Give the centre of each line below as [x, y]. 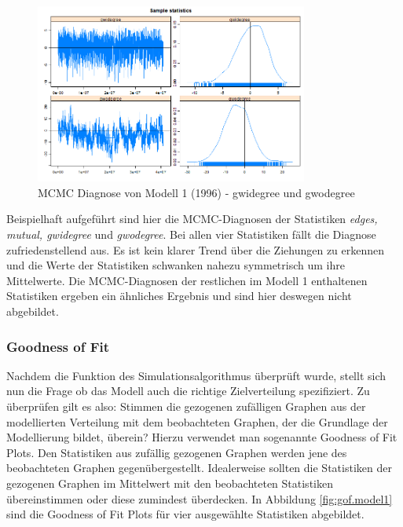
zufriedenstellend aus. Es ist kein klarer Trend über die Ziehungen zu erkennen [196, 249]
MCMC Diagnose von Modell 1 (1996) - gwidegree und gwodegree [196, 192]
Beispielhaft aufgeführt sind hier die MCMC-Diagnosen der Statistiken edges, [192, 219]
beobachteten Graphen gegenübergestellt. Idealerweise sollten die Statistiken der [199, 468]
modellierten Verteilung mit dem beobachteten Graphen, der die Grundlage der [197, 421]
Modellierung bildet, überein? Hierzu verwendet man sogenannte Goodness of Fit [202, 437]
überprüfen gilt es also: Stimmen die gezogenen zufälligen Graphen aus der [186, 406]
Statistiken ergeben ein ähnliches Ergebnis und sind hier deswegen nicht [179, 296]
